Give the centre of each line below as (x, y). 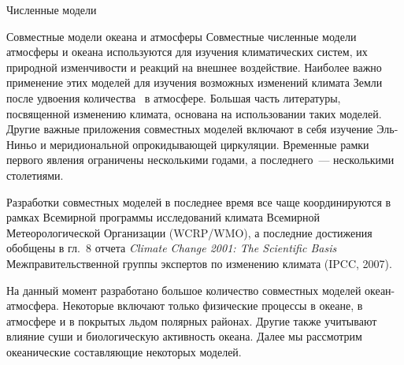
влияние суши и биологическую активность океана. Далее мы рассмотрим (184, 336)
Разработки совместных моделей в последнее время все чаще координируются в (199, 201)
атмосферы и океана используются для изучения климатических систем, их (187, 52)
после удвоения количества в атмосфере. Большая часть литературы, (174, 97)
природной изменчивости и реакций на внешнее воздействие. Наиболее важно (194, 67)
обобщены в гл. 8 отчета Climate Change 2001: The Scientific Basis (172, 248)
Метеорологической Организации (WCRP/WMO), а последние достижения (189, 232)
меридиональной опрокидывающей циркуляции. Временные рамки (209, 144)
